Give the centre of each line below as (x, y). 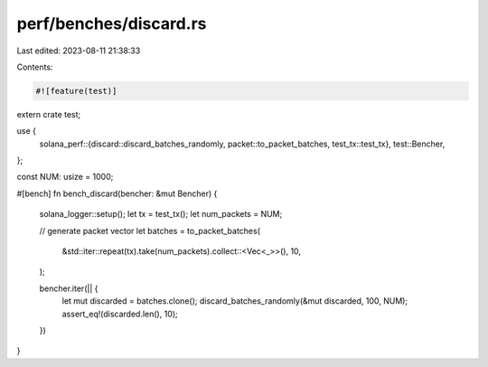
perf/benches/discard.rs (112, 24)
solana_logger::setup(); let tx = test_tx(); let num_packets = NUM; (161, 214)
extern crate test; (49, 114)
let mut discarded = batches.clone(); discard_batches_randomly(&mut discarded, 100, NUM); (235, 301)
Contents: (35, 67)
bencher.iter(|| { (69, 288)
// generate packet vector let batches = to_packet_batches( (150, 231)
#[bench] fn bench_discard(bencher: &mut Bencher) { (117, 193)
